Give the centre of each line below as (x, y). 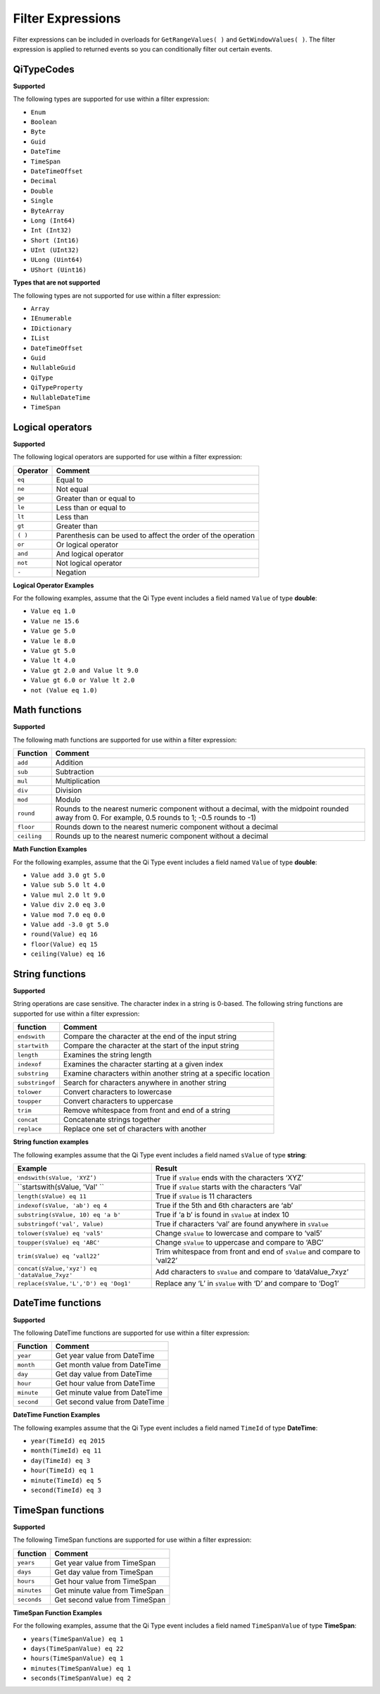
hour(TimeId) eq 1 (62, 1471)
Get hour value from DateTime (105, 1383)
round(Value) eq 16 (64, 934)
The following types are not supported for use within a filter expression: (117, 295)
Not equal (72, 489)
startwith (33, 1046)
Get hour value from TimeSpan (105, 1581)
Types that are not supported (57, 282)
